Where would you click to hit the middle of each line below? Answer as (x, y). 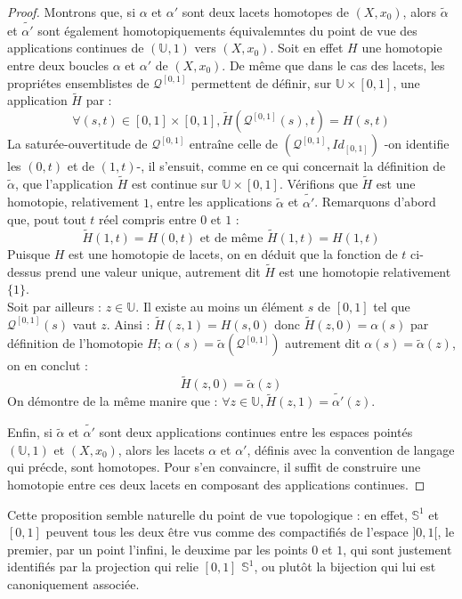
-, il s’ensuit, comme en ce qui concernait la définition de (291, 166)
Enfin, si (30, 432)
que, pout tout (47, 219)
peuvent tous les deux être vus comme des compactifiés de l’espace (227, 532)
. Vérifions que (318, 183)
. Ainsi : (128, 324)
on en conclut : (48, 365)
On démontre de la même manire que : (113, 401)
